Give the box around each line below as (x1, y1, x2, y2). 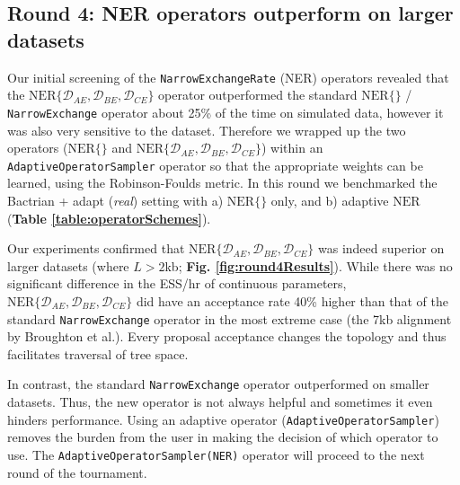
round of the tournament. (7, 463, 147, 481)
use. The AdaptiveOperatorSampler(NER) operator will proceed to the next (7, 445, 425, 463)
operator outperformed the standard (158, 85, 358, 104)
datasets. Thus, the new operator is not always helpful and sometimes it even (7, 392, 433, 410)
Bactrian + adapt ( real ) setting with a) (7, 190, 224, 209)
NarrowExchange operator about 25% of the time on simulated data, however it (7, 102, 444, 121)
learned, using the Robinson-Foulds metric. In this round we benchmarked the (7, 173, 438, 192)
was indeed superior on (317, 239, 445, 258)
